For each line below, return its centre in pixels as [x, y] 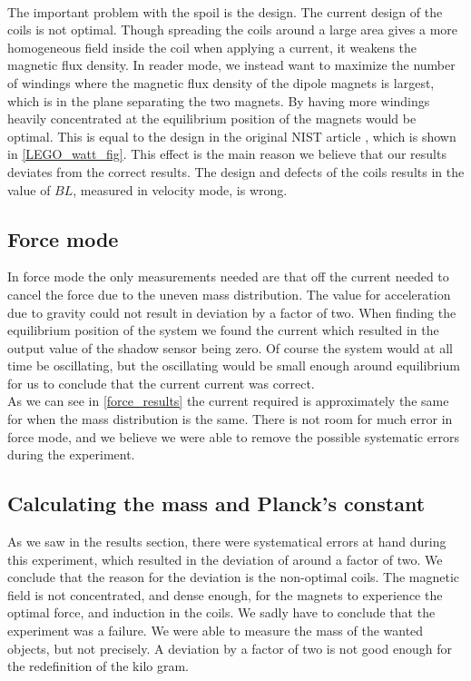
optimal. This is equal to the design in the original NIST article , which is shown [232, 136]
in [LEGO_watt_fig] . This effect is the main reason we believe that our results [227, 154]
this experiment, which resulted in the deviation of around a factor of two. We [225, 559]
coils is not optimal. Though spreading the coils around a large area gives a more [233, 30]
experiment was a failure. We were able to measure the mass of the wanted [216, 631]
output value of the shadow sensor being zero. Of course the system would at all [230, 347]
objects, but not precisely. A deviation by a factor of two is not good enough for [230, 648]
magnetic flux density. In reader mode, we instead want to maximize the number [231, 65]
